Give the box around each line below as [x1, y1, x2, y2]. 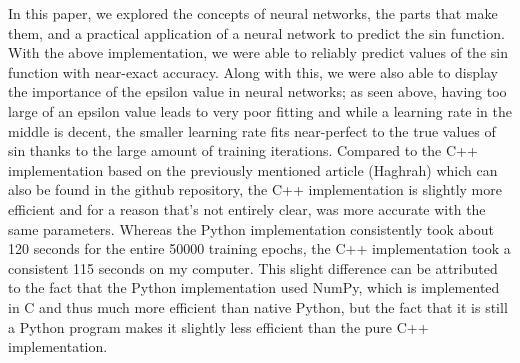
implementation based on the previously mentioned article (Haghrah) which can [8, 159, 498, 180]
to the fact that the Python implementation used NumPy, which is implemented [8, 277, 500, 298]
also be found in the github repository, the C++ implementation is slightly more [8, 179, 502, 200]
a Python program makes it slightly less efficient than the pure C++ [8, 316, 429, 337]
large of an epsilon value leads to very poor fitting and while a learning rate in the [8, 100, 512, 121]
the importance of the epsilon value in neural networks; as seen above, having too [8, 81, 507, 102]
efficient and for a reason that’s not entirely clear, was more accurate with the [8, 198, 486, 219]
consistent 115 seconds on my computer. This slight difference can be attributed [8, 257, 498, 278]
